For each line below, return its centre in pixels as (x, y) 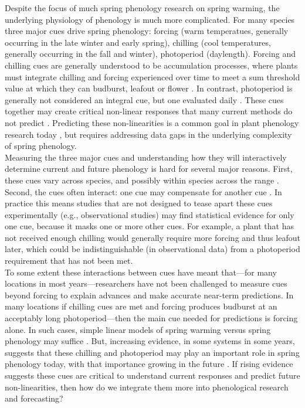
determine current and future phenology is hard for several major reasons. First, (149, 169)
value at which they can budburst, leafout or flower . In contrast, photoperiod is (149, 88)
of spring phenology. (41, 146)
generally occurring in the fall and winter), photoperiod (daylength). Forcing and (150, 54)
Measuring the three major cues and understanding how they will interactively (146, 157)
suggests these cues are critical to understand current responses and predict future (152, 375)
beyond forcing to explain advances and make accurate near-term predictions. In (149, 295)
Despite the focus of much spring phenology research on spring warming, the (142, 8)
